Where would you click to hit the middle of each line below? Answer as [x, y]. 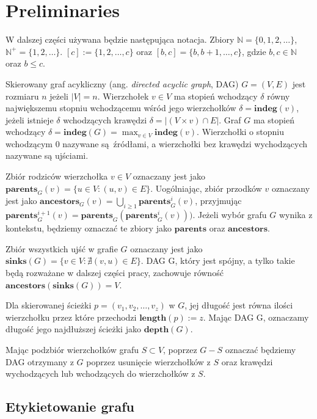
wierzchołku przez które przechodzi [71, 317]
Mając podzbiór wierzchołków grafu [72, 349]
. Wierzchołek [123, 96]
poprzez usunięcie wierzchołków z [148, 361]
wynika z [296, 215]
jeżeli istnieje [30, 119]
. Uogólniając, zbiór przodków [206, 188]
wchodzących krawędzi [105, 119]
